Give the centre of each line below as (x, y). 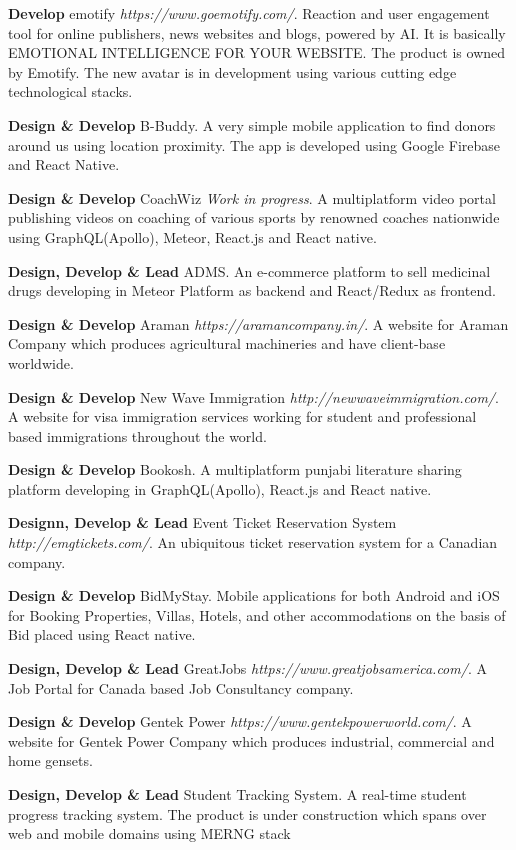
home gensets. (50, 760)
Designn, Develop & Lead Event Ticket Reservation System (202, 522)
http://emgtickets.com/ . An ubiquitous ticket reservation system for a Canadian (253, 542)
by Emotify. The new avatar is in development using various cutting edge (232, 71)
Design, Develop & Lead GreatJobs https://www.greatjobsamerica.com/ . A (247, 668)
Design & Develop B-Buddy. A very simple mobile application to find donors (252, 124)
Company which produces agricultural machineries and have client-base (227, 343)
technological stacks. (70, 91)
